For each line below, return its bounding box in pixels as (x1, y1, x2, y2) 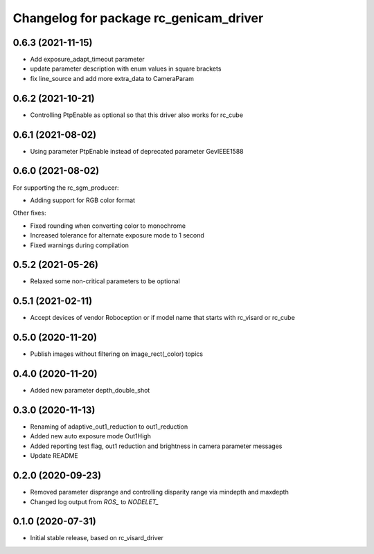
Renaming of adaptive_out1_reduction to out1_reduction (30, 422, 188, 431)
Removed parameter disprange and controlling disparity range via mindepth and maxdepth (30, 488, 289, 497)
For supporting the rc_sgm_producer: (12, 184, 119, 192)
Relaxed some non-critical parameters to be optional (30, 277, 180, 285)
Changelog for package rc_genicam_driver (12, 10, 264, 26)
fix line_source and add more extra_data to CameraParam (30, 74, 194, 82)
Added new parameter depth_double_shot (30, 386, 150, 395)
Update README (30, 452, 79, 460)
